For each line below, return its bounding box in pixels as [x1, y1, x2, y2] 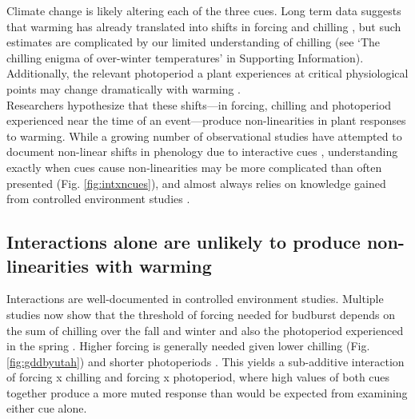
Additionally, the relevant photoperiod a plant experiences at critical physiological [6, 65, 409, 82]
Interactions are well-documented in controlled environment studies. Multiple [6, 290, 384, 307]
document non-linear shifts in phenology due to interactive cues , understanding [6, 143, 398, 160]
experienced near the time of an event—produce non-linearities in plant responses [6, 112, 406, 129]
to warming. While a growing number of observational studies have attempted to [6, 127, 402, 144]
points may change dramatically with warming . [6, 80, 241, 97]
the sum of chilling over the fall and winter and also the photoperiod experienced [6, 321, 404, 338]
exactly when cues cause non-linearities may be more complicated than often [6, 158, 382, 175]
